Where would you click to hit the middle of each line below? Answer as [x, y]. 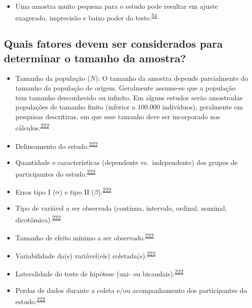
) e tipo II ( [77, 191]
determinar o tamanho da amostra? [95, 58]
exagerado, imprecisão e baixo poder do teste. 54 [86, 17]
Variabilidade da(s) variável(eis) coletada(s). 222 [85, 255]
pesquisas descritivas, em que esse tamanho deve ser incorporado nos [118, 116]
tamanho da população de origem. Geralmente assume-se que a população [126, 88]
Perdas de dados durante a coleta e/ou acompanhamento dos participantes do [131, 290]
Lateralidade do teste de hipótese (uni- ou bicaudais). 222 [99, 273]
